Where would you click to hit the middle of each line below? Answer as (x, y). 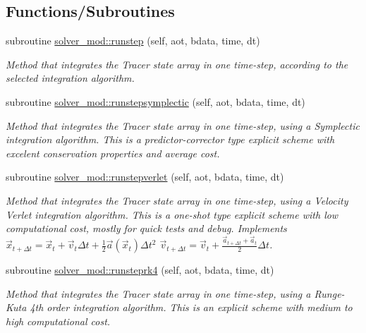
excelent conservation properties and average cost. (113, 153)
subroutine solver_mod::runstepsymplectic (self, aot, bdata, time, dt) (155, 101)
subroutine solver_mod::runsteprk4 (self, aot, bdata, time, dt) (140, 270)
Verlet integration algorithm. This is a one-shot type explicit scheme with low (172, 214)
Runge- (329, 293)
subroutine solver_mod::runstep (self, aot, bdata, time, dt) (133, 41)
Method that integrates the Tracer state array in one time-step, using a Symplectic (183, 125)
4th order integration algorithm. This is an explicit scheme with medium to (191, 307)
